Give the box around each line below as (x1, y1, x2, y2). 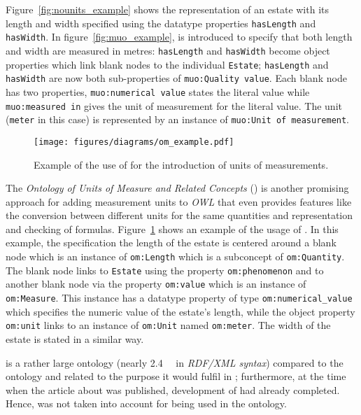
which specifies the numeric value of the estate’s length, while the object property (6, 304, 355, 318)
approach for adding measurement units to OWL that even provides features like (6, 194, 352, 209)
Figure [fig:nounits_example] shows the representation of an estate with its (6, 2, 330, 16)
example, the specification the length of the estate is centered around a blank (6, 235, 337, 250)
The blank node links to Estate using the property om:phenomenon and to (6, 262, 324, 277)
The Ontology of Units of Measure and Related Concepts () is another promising (6, 181, 349, 195)
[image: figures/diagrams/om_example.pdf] (34, 136, 234, 147)
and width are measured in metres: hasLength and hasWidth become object (6, 43, 330, 57)
